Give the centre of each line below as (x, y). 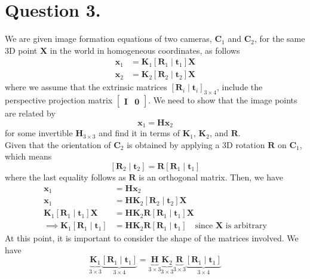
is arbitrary (246, 226)
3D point (21, 50)
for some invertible (39, 133)
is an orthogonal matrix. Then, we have (211, 177)
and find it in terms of (139, 133)
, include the (240, 87)
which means (28, 156)
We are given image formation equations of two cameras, (108, 39)
